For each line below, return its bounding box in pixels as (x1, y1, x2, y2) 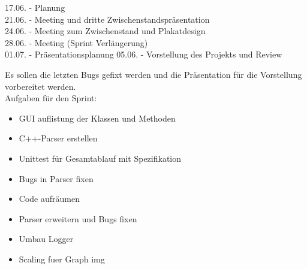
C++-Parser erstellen (19, 132, 98, 144)
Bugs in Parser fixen (19, 172, 94, 185)
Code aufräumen (19, 192, 80, 205)
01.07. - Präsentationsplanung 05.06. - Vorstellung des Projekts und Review (5, 48, 282, 61)
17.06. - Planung (5, 1, 65, 13)
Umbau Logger (19, 232, 74, 245)
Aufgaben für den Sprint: (5, 92, 97, 104)
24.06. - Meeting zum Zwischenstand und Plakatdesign (5, 25, 206, 37)
